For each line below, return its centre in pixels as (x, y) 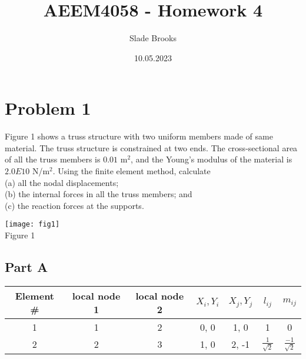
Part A (26, 267)
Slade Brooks (153, 38)
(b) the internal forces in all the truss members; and (99, 194)
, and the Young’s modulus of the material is (212, 159)
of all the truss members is (53, 159)
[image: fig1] (32, 225)
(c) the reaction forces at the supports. (74, 205)
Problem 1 (48, 108)
